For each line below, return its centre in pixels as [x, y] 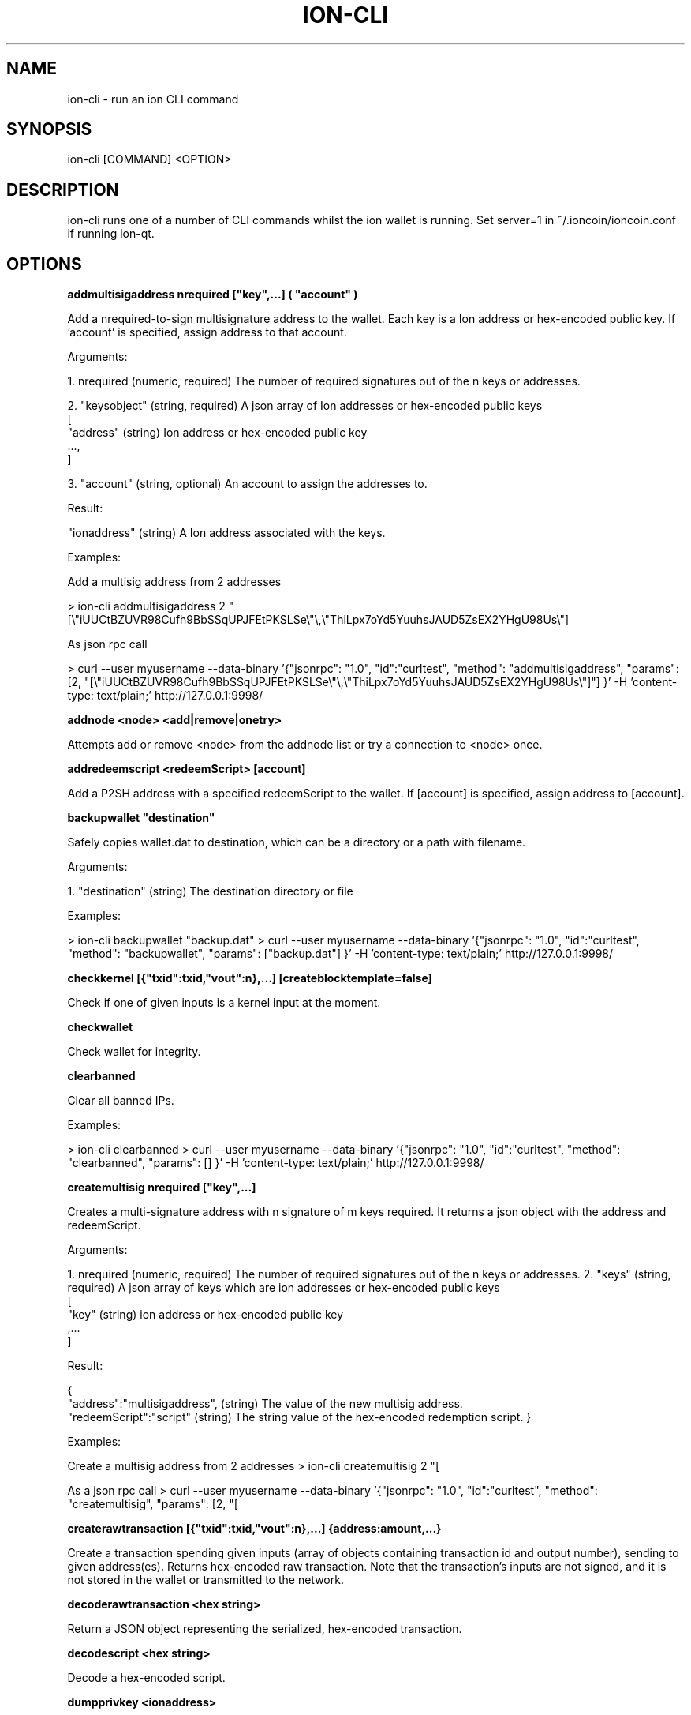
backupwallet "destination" [141, 818]
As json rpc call [107, 644]
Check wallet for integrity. [134, 1052]
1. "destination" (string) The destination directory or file [210, 891]
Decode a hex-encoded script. [146, 1678]
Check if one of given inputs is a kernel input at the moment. [224, 1003]
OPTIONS [44, 264]
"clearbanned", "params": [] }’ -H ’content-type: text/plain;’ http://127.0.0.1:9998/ [276, 1163]
